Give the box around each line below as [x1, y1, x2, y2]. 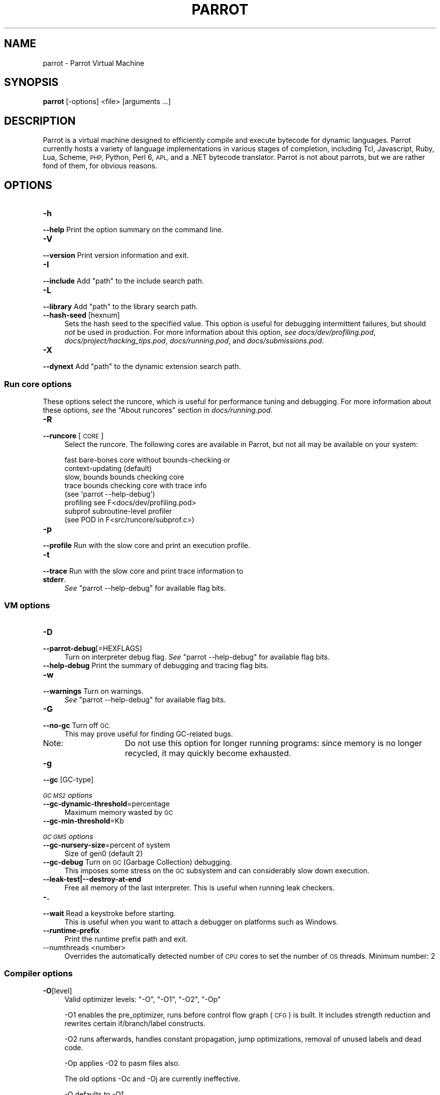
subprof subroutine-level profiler [64, 506, 172, 515]
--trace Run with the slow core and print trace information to [43, 566, 244, 575]
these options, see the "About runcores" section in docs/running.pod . [43, 405, 273, 414]
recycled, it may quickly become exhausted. [125, 748, 291, 758]
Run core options [4, 379, 72, 389]
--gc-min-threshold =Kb [43, 816, 124, 825]
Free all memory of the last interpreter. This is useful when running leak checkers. [64, 883, 335, 892]
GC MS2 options [43, 790, 92, 799]
